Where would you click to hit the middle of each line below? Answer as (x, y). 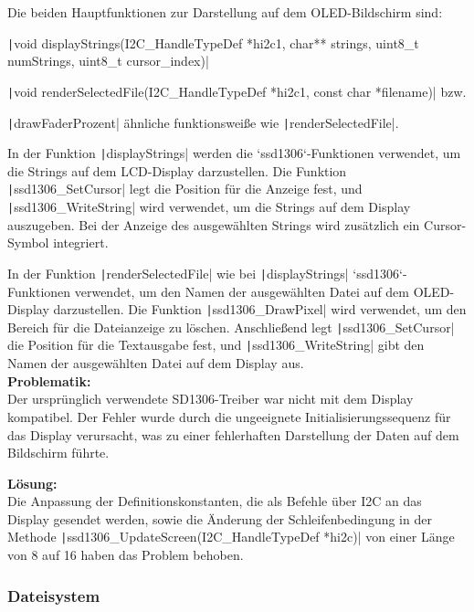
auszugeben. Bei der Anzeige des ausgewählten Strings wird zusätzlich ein (214, 224)
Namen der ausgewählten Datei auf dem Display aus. (156, 363)
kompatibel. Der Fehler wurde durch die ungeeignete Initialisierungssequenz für (229, 416)
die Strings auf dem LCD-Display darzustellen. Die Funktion (177, 170)
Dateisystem (54, 595)
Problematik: (49, 380)
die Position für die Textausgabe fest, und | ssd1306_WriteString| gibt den (216, 345)
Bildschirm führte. (58, 453)
